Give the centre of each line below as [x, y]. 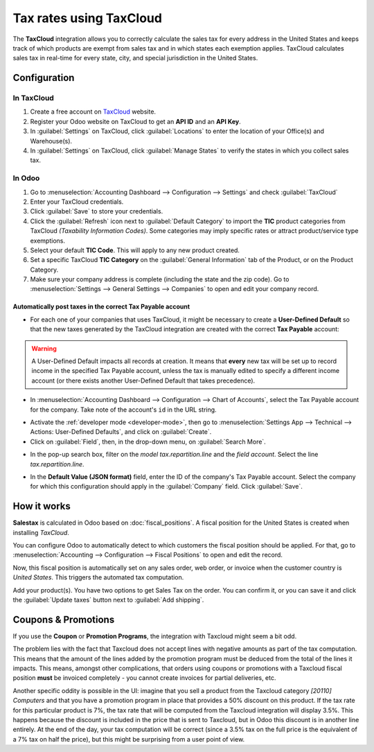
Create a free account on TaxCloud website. [93, 112]
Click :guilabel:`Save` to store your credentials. [97, 211]
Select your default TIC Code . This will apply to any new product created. [135, 250]
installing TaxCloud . [41, 532]
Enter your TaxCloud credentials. [77, 202]
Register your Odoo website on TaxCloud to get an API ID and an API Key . [136, 121]
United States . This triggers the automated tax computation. [98, 577]
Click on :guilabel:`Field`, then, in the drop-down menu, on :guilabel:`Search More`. [148, 441]
